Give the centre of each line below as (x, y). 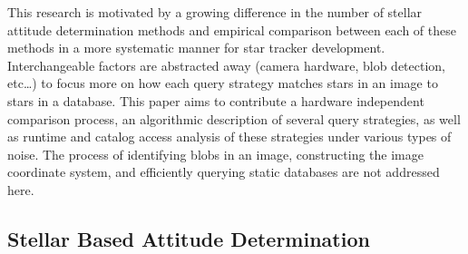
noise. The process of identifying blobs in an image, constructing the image (215, 154)
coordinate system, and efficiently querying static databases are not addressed (224, 172)
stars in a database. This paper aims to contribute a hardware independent (216, 100)
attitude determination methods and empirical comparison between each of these (232, 29)
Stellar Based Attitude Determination (189, 238)
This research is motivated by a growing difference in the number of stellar (215, 12)
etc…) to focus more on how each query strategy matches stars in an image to (223, 83)
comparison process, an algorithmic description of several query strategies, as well (234, 118)
